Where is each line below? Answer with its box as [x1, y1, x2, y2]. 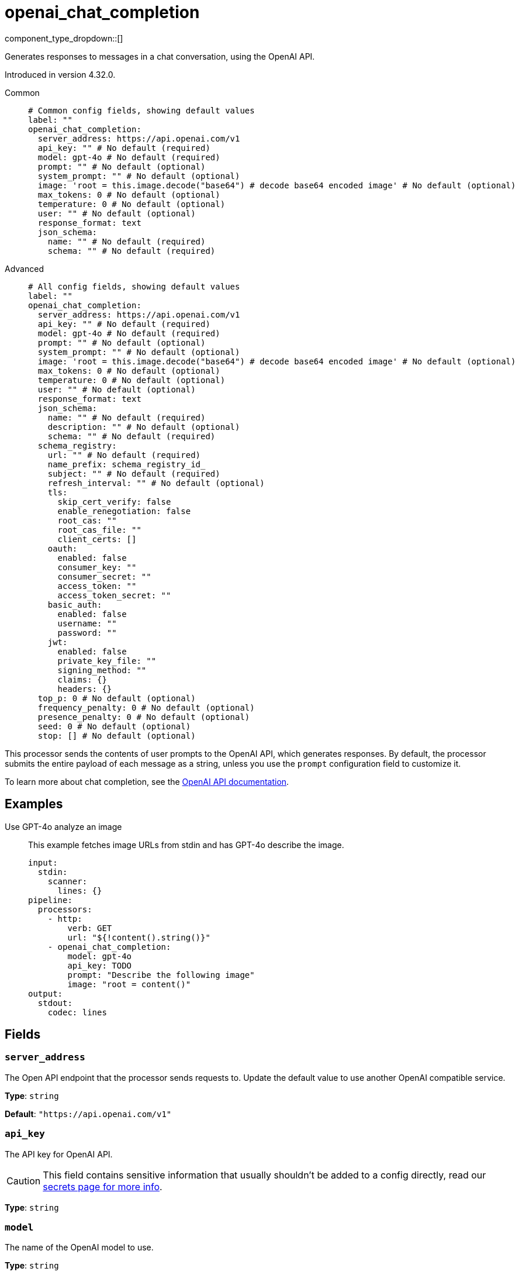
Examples [5, 797, 63, 812]
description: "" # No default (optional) [47, 422, 240, 432]
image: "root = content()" [67, 979, 191, 989]
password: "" [57, 628, 117, 637]
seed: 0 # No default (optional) [37, 721, 191, 731]
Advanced [5, 263, 44, 274]
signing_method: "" [57, 665, 147, 675]
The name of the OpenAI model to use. [5, 1242, 154, 1253]
